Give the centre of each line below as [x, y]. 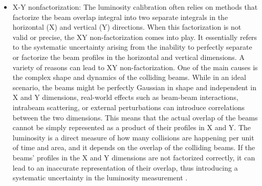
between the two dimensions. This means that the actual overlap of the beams [135, 117]
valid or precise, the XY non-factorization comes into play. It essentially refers [135, 37]
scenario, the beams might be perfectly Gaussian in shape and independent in [134, 87]
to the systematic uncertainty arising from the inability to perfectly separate [132, 47]
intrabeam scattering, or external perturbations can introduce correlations [129, 107]
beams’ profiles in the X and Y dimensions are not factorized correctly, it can [134, 157]
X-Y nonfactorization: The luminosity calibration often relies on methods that [135, 7]
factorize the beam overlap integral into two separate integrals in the [120, 17]
